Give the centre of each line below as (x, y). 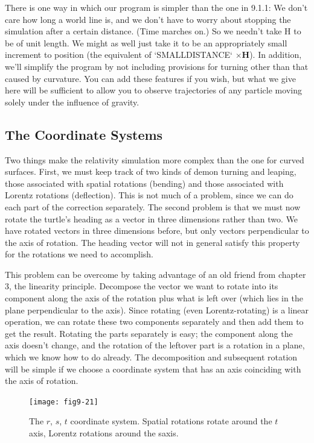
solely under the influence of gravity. (72, 102)
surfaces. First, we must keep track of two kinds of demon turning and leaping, (151, 171)
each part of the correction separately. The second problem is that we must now (153, 206)
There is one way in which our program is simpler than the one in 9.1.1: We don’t (156, 7)
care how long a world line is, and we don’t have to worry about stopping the (148, 19)
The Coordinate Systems (84, 134)
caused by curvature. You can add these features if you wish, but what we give (150, 78)
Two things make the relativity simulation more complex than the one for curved (155, 159)
